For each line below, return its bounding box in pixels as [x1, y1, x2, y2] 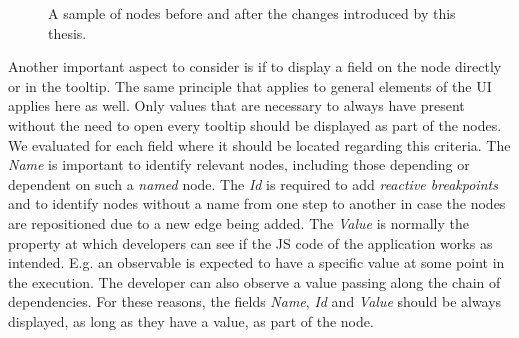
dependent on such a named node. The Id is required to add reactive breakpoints [8, 173, 498, 194]
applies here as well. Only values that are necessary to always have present [8, 95, 465, 116]
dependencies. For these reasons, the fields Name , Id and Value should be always [8, 291, 502, 312]
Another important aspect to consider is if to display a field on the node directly [8, 56, 502, 77]
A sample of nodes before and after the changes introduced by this [48, 3, 456, 23]
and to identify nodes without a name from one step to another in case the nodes [8, 193, 506, 214]
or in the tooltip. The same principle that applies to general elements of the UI [8, 75, 492, 96]
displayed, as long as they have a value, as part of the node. [8, 310, 374, 331]
